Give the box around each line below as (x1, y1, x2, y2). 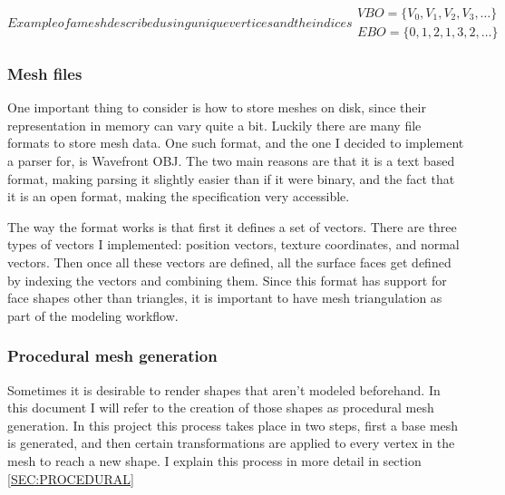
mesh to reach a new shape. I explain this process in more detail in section (7, 451, 422, 470)
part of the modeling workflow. (7, 306, 179, 325)
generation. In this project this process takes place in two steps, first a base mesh (7, 415, 459, 434)
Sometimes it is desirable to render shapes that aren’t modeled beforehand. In (7, 380, 441, 399)
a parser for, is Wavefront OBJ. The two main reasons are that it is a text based (7, 151, 455, 170)
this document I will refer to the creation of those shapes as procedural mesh (7, 398, 434, 417)
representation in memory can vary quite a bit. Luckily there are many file (7, 115, 422, 134)
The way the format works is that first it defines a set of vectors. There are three (7, 217, 457, 236)
